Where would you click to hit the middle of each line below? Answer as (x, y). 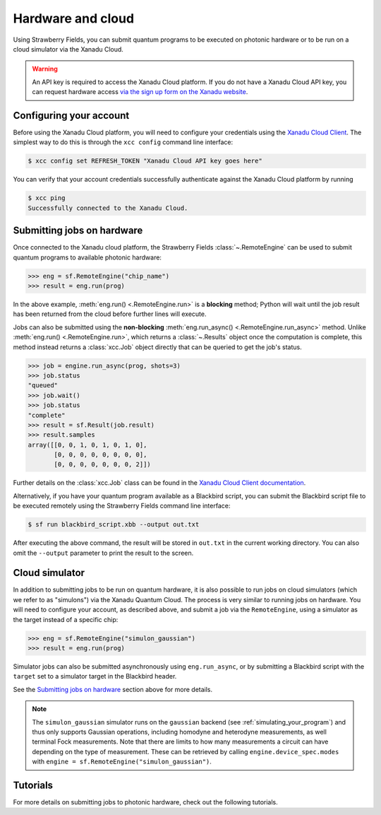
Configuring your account (71, 116)
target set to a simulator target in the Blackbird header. (95, 676)
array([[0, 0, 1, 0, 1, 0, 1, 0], (87, 445)
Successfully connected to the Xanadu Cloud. (108, 208)
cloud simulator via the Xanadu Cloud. (68, 49)
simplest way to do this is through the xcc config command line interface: (123, 142)
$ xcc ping (47, 198)
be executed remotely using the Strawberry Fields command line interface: (122, 506)
